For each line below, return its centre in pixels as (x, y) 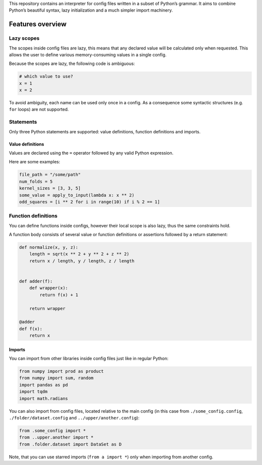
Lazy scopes (24, 38)
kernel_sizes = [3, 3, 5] (50, 188)
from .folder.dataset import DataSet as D (70, 444)
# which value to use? (46, 77)
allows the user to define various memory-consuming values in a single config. (88, 55)
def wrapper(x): (49, 288)
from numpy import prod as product (61, 371)
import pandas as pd (43, 385)
